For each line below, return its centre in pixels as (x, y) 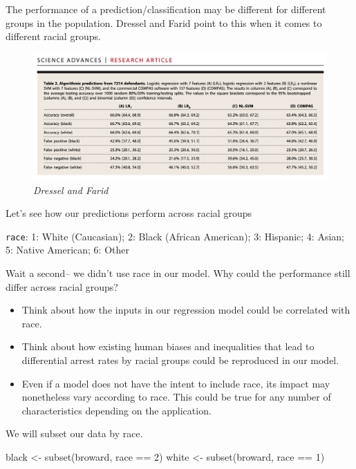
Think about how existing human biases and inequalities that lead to (168, 346)
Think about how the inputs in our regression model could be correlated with (186, 310)
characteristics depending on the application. (116, 410)
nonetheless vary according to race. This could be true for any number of (176, 397)
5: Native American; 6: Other (67, 250)
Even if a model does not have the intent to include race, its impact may (176, 383)
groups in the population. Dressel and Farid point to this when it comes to (164, 22)
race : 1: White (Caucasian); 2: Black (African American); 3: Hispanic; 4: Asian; (175, 236)
